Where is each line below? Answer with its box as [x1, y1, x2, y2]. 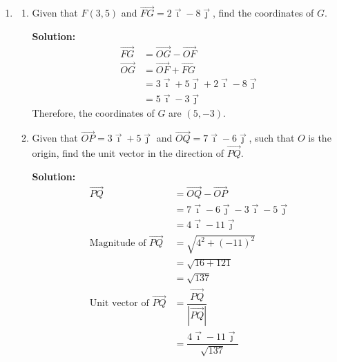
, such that [249, 131, 295, 145]
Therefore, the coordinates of [32, 106, 155, 120]
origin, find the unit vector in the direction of [32, 146, 224, 160]
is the [308, 131, 331, 145]
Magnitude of [89, 238, 146, 249]
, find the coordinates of [212, 6, 314, 20]
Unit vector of [89, 298, 149, 309]
